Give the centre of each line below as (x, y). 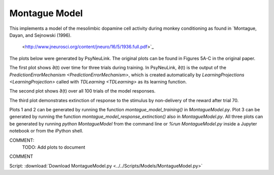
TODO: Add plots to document (54, 147)
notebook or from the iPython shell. (46, 131)
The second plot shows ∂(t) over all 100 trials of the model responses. (82, 91)
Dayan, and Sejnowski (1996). (41, 35)
